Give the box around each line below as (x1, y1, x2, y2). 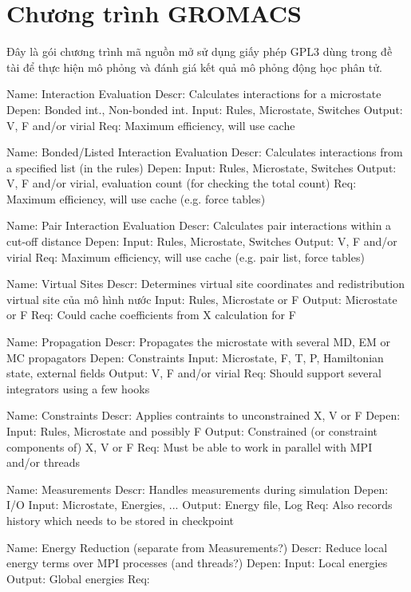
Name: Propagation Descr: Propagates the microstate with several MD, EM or (6, 333, 390, 350)
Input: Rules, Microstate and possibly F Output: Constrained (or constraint (6, 423, 378, 439)
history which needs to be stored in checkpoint (6, 511, 234, 528)
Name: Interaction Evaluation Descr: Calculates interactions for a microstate (6, 85, 381, 102)
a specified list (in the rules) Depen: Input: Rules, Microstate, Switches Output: (6, 159, 397, 176)
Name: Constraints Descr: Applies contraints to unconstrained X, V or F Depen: (6, 407, 401, 424)
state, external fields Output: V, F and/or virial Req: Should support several (6, 365, 381, 381)
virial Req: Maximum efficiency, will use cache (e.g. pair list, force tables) (6, 248, 365, 265)
